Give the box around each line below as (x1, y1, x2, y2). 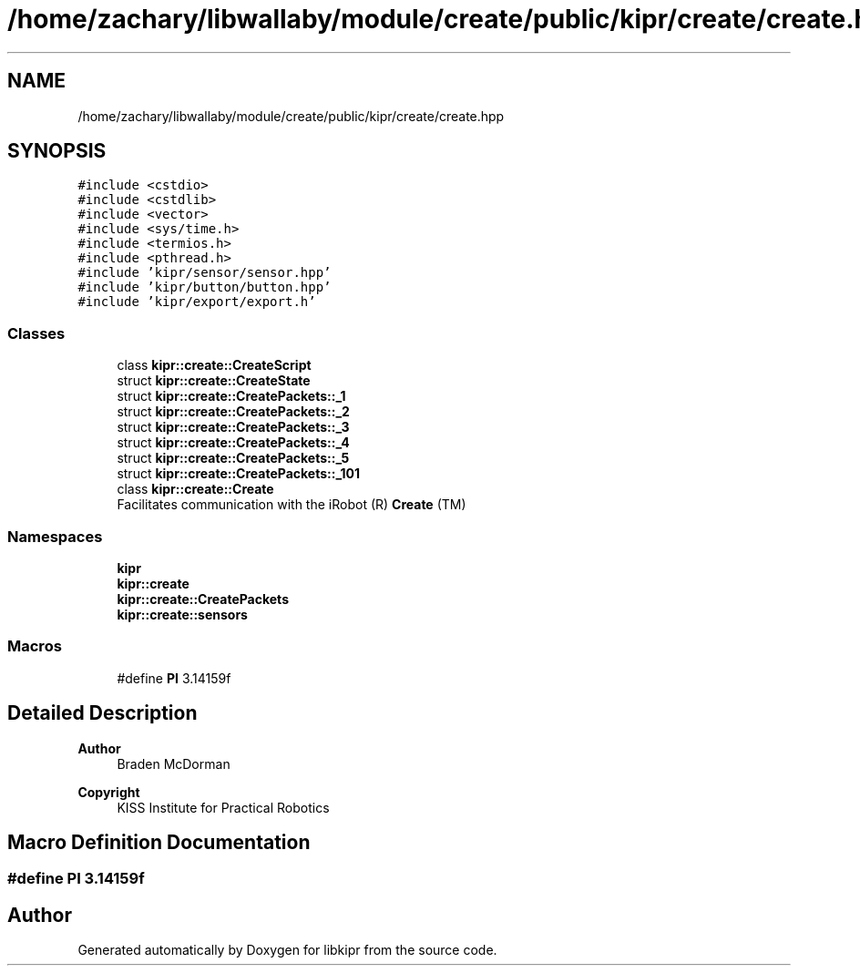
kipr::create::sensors (117, 606, 248, 622)
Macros (7, 637, 62, 656)
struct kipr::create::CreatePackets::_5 (117, 450, 350, 466)
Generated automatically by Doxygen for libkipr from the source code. (77, 942, 497, 958)
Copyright (77, 784, 140, 800)
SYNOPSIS (7, 139, 107, 163)
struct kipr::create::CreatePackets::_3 (117, 419, 350, 435)
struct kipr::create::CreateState (117, 373, 311, 389)
